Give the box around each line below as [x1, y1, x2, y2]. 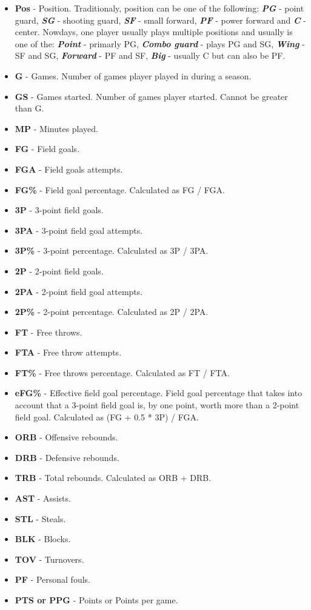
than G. [15, 102, 44, 114]
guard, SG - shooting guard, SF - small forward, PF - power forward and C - [15, 13, 306, 26]
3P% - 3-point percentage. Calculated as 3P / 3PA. [15, 244, 209, 257]
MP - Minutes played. [15, 122, 99, 134]
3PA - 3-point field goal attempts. [15, 224, 143, 236]
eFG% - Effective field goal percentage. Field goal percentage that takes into [15, 386, 303, 399]
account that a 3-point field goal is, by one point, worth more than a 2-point [15, 399, 299, 411]
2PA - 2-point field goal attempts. [15, 285, 143, 297]
